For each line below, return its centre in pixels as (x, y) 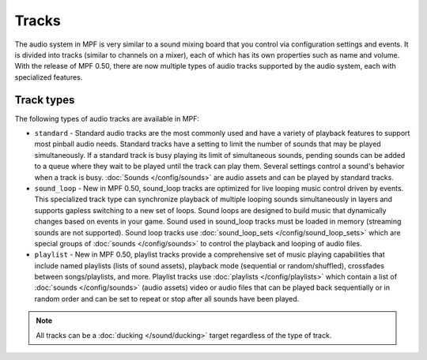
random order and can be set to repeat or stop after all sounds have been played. (167, 298)
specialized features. (49, 77)
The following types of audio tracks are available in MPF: (107, 118)
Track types (45, 100)
